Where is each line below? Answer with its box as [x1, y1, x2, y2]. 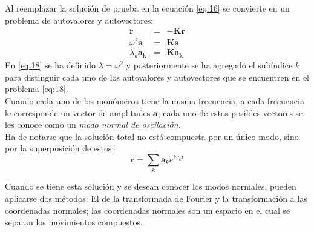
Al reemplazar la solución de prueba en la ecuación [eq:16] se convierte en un [5, 2, 290, 14]
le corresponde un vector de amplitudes [5, 106, 151, 119]
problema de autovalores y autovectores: [5, 13, 154, 26]
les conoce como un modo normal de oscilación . [5, 118, 181, 131]
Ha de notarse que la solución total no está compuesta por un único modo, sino [5, 130, 299, 142]
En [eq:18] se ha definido [5, 59, 96, 71]
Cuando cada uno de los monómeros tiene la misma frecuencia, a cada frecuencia [5, 94, 304, 107]
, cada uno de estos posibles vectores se [157, 106, 303, 119]
